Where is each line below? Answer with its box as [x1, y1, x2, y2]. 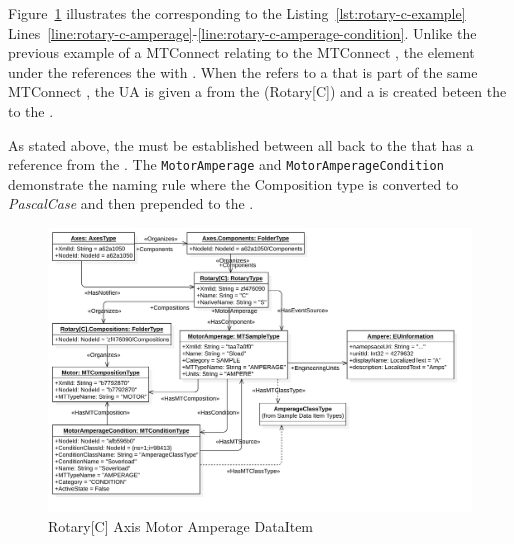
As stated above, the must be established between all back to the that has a [8, 134, 474, 155]
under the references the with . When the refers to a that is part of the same [8, 61, 478, 82]
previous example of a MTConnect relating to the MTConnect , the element [8, 42, 475, 63]
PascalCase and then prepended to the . [8, 193, 254, 214]
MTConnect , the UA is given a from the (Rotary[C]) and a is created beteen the [8, 81, 507, 102]
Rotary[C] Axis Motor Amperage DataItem [48, 516, 314, 537]
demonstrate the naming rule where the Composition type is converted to [8, 173, 459, 194]
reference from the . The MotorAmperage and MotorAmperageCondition [8, 154, 444, 175]
